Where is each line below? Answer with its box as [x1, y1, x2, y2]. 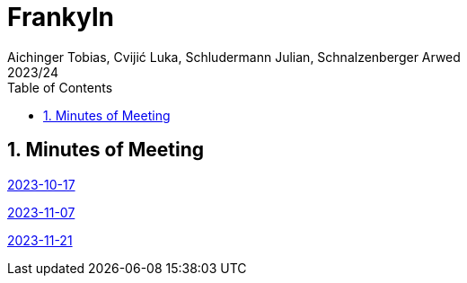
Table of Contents [7, 79, 113, 95]
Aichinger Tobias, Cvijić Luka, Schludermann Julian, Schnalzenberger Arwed [7, 49, 461, 65]
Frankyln [7, 2, 114, 32]
